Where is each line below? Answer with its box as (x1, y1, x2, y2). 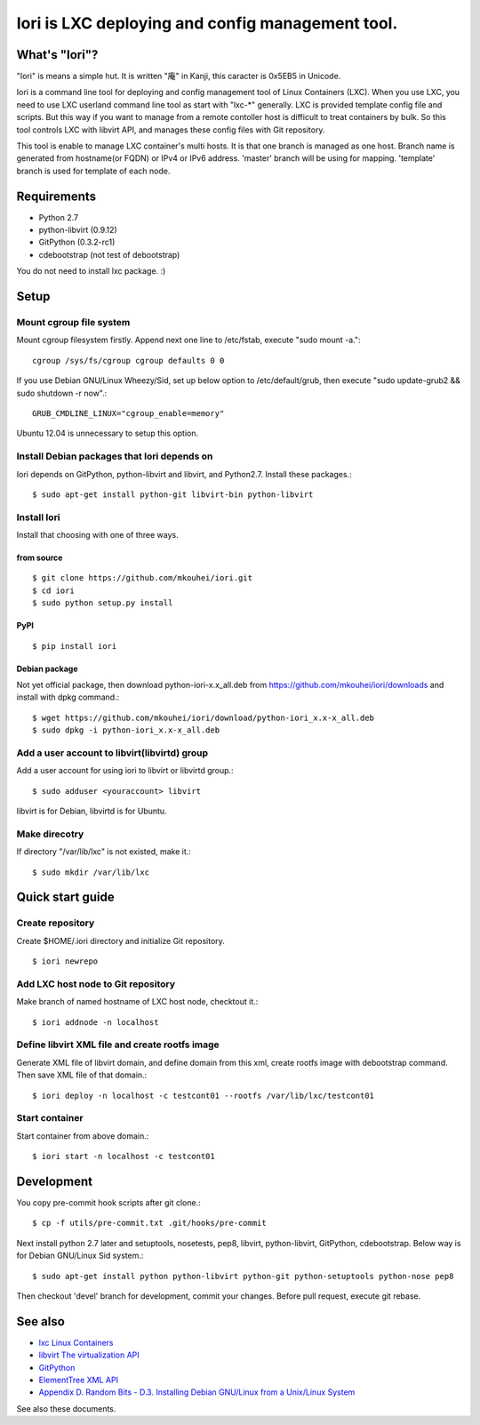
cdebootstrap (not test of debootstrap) (38, 249, 180, 260)
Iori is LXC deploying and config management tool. (16, 13, 398, 33)
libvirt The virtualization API (38, 1349, 140, 1360)
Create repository (16, 917, 95, 929)
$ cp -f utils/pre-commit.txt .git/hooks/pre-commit (32, 1218, 267, 1229)
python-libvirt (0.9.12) (38, 225, 117, 236)
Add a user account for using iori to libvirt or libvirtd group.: (16, 765, 235, 776)
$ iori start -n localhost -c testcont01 (32, 1151, 215, 1162)
